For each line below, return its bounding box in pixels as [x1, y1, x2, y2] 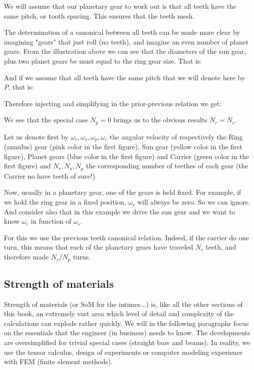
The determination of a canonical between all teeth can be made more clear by [4, 27, 240, 37]
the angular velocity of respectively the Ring [110, 131, 243, 141]
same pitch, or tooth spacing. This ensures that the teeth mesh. [4, 10, 195, 21]
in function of [30, 216, 71, 226]
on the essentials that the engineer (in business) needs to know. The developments [4, 327, 251, 338]
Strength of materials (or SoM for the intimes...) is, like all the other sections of [4, 299, 243, 309]
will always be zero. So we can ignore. [137, 197, 251, 207]
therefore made [4, 252, 49, 262]
